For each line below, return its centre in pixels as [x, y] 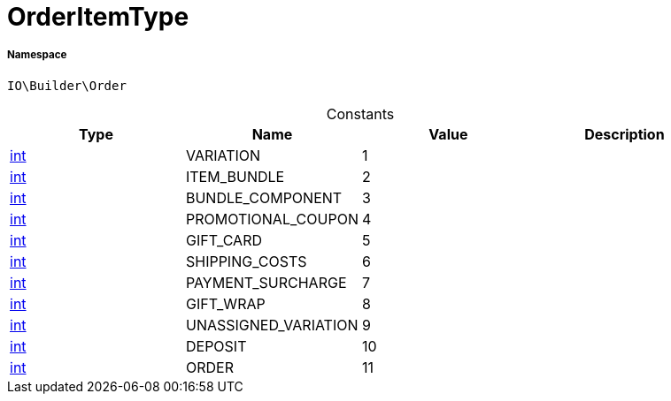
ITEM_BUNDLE [235, 176]
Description [625, 134]
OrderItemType [98, 17]
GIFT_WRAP [225, 303]
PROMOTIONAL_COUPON [272, 219]
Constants [360, 113]
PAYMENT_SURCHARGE [266, 282]
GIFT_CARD [224, 240]
